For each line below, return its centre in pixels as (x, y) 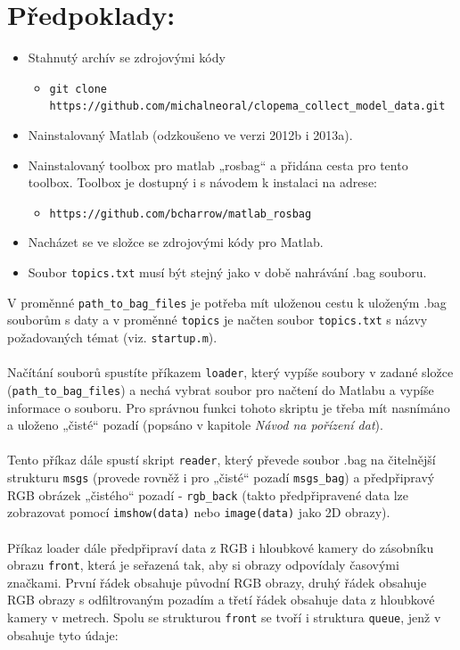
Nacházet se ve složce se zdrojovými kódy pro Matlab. (176, 242)
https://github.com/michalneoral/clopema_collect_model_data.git (247, 107)
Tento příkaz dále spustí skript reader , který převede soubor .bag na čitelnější (222, 460)
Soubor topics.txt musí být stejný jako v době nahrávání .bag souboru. (227, 272)
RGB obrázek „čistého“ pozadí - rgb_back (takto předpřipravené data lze (208, 494)
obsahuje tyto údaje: (63, 634)
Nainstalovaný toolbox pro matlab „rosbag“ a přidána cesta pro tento (218, 165)
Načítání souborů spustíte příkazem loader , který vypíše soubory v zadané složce (230, 372)
